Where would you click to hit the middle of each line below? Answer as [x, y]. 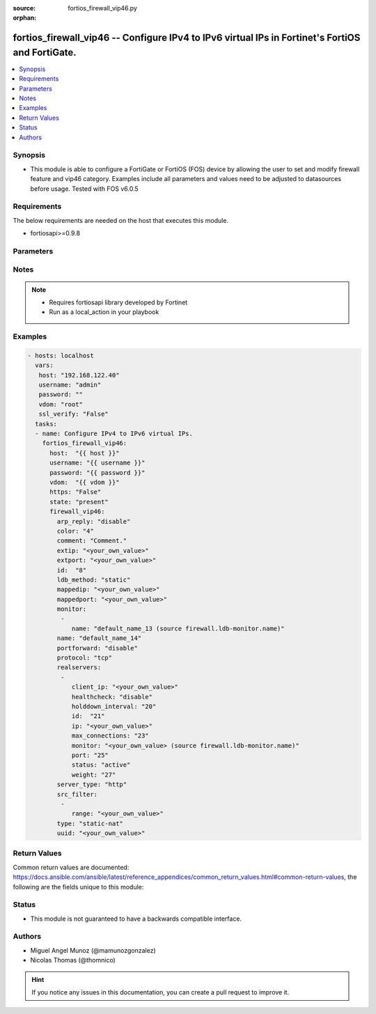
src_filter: [77, 794]
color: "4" [75, 531]
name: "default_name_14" [99, 638]
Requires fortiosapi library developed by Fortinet [118, 302]
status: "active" [101, 765]
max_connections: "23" [110, 736]
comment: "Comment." [92, 541]
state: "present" [79, 502]
